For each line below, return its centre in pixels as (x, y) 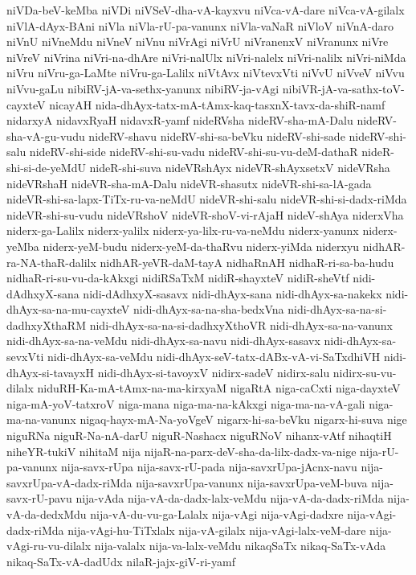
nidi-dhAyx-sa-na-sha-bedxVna (208, 309)
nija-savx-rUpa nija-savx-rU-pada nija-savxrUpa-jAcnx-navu (209, 467)
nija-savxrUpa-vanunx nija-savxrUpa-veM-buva (252, 482)
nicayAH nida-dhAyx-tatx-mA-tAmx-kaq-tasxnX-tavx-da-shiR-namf (217, 104)
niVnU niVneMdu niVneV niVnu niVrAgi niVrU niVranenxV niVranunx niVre (198, 41)
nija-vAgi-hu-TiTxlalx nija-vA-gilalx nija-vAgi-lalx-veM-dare (217, 530)
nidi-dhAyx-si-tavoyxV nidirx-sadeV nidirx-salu (214, 372)
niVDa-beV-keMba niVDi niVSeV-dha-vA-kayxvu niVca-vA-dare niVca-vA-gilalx (206, 10)
